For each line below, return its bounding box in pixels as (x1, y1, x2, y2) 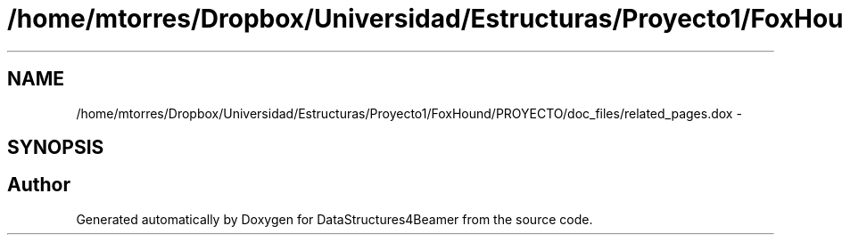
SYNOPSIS (7, 136, 104, 159)
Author (7, 173, 70, 197)
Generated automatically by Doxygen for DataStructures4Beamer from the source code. (76, 211, 593, 227)
